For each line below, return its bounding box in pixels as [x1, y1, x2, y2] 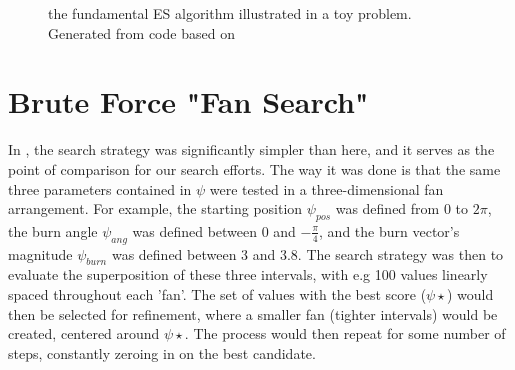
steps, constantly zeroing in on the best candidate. [8, 342, 316, 363]
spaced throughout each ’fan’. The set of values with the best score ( [8, 284, 427, 305]
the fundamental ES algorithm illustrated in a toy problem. [48, 3, 412, 23]
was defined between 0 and [132, 220, 296, 241]
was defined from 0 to [335, 198, 469, 219]
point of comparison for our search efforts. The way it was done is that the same [8, 158, 501, 179]
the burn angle [8, 220, 98, 241]
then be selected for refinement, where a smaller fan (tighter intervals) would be [8, 303, 498, 324]
